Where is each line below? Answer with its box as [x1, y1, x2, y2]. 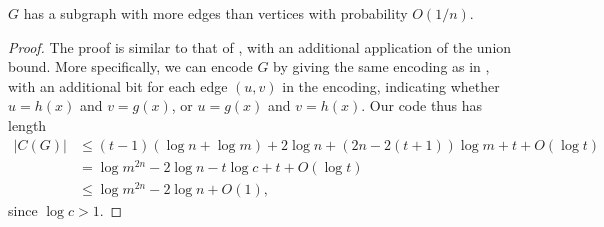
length [8, 114, 47, 135]
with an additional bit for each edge [8, 75, 228, 96]
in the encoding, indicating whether [282, 75, 500, 96]
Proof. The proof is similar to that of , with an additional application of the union [8, 36, 512, 57]
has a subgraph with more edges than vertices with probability [23, 3, 408, 23]
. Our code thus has [361, 95, 482, 116]
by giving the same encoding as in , [273, 56, 490, 77]
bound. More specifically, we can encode [8, 56, 253, 77]
